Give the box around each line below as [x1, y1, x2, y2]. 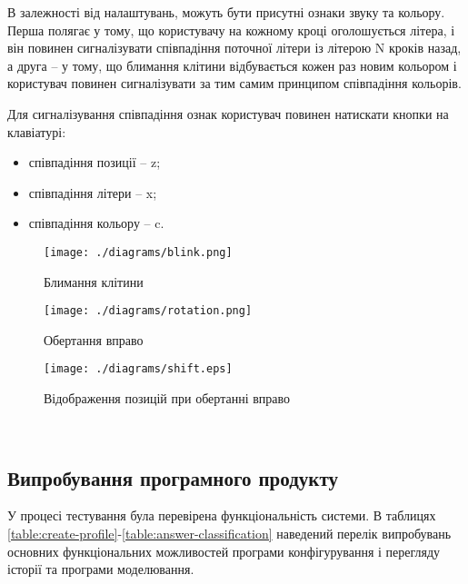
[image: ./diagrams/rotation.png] [44, 304, 253, 318]
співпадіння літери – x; [28, 183, 157, 202]
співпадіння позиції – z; [28, 153, 161, 172]
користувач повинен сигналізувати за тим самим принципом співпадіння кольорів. [7, 74, 462, 93]
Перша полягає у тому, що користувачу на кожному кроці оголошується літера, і [7, 20, 455, 39]
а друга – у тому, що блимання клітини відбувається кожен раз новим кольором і [7, 55, 457, 74]
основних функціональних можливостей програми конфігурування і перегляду [7, 541, 441, 560]
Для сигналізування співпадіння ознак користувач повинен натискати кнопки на [7, 104, 449, 123]
